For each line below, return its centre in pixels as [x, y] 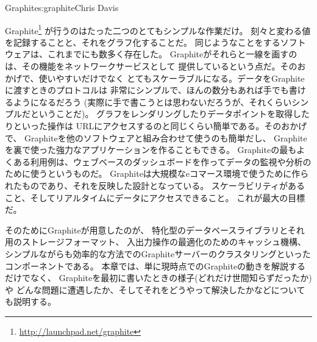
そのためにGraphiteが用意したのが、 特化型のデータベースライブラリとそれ [155, 230]
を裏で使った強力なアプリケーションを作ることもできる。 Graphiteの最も [151, 150]
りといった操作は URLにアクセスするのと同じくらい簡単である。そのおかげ [156, 126]
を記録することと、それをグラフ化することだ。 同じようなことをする [143, 42]
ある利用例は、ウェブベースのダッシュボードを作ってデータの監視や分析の [162, 161]
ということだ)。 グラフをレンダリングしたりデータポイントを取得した [170, 114]
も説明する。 [30, 301]
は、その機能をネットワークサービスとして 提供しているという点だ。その [151, 66]
